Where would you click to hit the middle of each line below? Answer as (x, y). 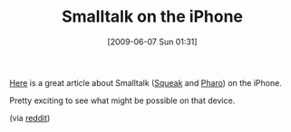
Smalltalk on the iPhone (152, 17)
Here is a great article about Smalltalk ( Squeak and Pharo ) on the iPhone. (146, 82)
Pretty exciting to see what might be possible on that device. (122, 100)
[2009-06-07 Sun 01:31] (152, 42)
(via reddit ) (30, 118)
